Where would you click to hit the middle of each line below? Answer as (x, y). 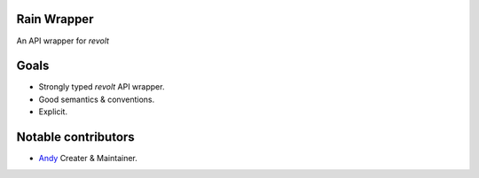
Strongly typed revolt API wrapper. (102, 87)
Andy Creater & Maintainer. (88, 159)
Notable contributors (75, 137)
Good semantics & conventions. (97, 99)
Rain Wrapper (55, 19)
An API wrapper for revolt (63, 41)
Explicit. (53, 112)
